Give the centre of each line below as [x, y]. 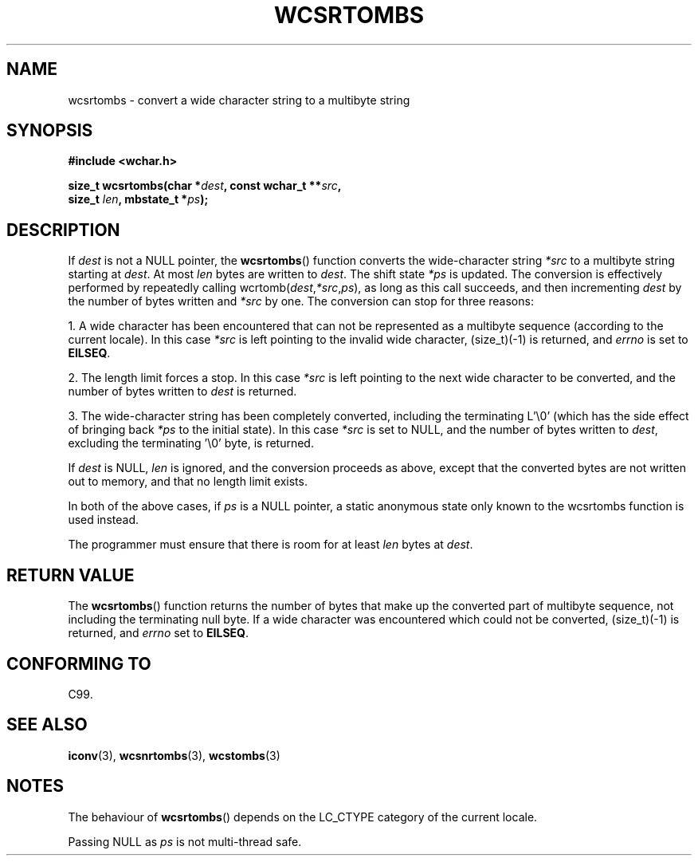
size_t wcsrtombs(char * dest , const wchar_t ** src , [205, 186]
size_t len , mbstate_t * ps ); [138, 199]
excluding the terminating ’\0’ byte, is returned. [191, 443]
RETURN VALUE [71, 575]
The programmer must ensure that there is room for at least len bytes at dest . [271, 545]
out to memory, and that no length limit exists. [188, 482]
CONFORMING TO [79, 663]
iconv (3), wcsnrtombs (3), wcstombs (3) [174, 755]
